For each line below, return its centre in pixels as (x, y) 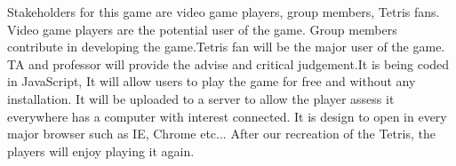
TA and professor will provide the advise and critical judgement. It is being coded (228, 63)
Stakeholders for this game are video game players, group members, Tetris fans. (224, 12)
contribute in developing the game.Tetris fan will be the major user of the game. (226, 47)
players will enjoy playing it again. (101, 150)
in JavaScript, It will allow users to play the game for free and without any (212, 81)
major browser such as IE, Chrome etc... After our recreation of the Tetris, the (221, 134)
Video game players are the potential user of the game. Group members (202, 29)
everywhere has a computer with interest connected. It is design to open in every (227, 116)
